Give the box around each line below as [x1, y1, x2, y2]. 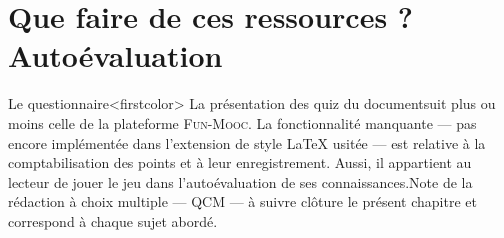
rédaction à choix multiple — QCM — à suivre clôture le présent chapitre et [8, 191, 477, 212]
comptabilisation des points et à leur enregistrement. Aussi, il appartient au [8, 152, 472, 173]
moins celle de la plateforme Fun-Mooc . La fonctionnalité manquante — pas [8, 112, 477, 133]
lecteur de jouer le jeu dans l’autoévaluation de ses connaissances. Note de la [8, 171, 473, 192]
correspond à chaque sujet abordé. [8, 210, 218, 231]
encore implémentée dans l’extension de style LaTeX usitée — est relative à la [8, 132, 486, 153]
